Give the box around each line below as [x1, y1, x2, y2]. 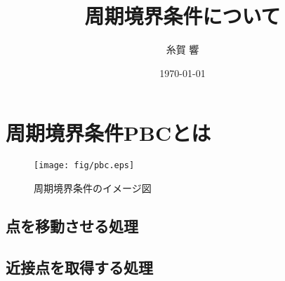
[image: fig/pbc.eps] [34, 160, 135, 171]
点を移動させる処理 [6, 214, 138, 236]
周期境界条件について [84, 1, 281, 30]
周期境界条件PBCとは [6, 118, 211, 147]
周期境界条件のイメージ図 [34, 180, 152, 195]
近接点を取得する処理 [6, 256, 153, 277]
